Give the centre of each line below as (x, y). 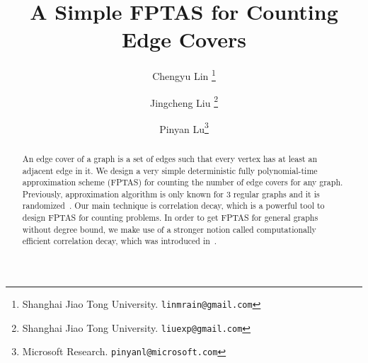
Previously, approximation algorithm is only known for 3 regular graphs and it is (171, 194)
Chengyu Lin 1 (184, 75)
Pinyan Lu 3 (184, 127)
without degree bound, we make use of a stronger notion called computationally (169, 229)
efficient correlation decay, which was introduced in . (120, 241)
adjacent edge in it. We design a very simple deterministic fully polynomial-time (170, 170)
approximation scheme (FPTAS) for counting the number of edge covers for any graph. (183, 182)
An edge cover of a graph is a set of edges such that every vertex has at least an (170, 158)
